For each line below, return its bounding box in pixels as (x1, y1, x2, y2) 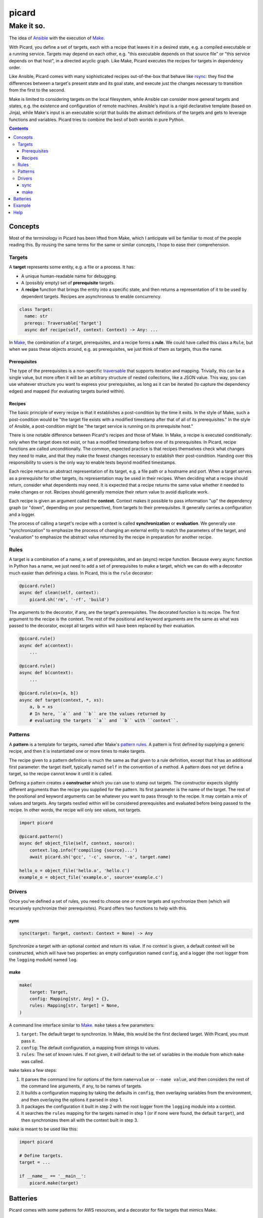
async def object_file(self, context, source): (19, 840, 135, 846)
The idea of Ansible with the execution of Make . (9, 35, 105, 41)
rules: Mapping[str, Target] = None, (29, 1003, 120, 1009)
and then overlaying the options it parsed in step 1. (21, 1097, 123, 1103)
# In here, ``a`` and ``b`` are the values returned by (29, 711, 166, 716)
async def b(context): (19, 670, 74, 676)
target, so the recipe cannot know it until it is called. (9, 771, 113, 777)
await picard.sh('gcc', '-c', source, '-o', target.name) (29, 854, 171, 860)
